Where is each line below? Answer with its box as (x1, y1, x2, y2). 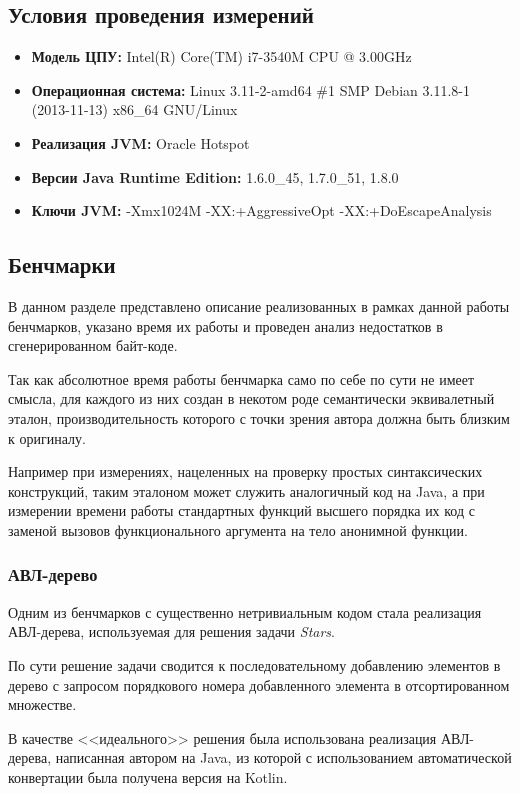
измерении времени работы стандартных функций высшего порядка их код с (8, 500, 475, 521)
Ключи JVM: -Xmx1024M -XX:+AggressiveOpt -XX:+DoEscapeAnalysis (31, 200, 492, 221)
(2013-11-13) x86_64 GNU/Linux (31, 99, 238, 120)
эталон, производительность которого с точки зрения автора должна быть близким (8, 407, 510, 428)
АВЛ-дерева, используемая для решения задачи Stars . (8, 621, 335, 642)
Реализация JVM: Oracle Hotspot (31, 132, 250, 153)
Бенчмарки (8, 249, 116, 280)
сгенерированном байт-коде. (8, 335, 178, 356)
